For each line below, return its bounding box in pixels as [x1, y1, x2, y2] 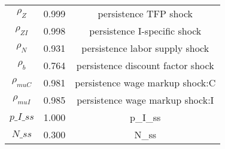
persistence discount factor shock [76, 58, 214, 72]
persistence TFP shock [98, 7, 193, 20]
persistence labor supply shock [81, 41, 209, 55]
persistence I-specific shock [89, 24, 202, 38]
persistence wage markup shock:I [77, 93, 214, 107]
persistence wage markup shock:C [75, 76, 216, 89]
